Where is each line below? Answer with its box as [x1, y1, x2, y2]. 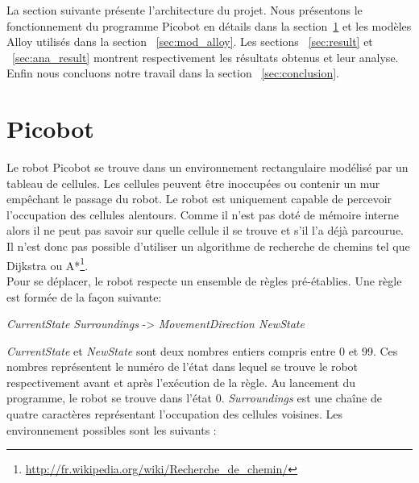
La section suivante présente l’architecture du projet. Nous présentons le [6, 2, 363, 18]
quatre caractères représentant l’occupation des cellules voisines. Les [6, 406, 342, 423]
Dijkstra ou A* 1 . [6, 254, 89, 273]
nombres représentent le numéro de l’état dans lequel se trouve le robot [6, 358, 359, 375]
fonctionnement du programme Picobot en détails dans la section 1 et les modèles [6, 17, 412, 34]
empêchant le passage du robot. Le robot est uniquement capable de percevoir [6, 190, 392, 207]
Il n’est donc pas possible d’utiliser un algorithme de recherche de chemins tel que [6, 238, 410, 255]
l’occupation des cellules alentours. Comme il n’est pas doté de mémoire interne [6, 206, 399, 223]
